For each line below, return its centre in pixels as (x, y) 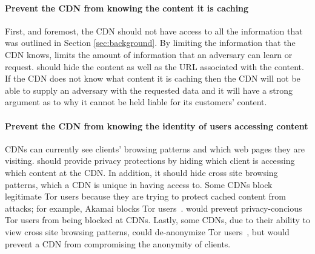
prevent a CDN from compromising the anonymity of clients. (118, 243)
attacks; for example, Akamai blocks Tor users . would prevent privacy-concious (154, 208)
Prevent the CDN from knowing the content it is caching (127, 8)
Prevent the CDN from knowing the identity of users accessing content (157, 125)
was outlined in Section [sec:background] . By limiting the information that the (150, 43)
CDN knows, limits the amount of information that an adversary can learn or (149, 54)
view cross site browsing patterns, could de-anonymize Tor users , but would (147, 231)
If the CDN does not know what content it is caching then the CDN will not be (153, 78)
